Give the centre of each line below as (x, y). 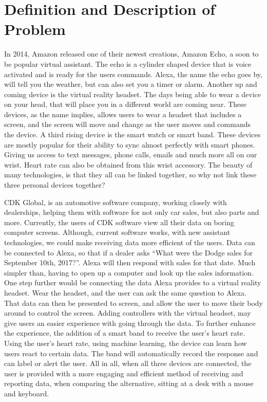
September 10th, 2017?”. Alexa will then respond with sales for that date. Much (130, 262)
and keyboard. (27, 393)
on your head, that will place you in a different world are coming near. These (125, 104)
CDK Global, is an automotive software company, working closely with (116, 202)
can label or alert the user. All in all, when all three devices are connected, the (128, 363)
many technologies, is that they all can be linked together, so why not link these (130, 175)
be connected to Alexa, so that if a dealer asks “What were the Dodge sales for (129, 252)
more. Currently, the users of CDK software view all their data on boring (119, 222)
